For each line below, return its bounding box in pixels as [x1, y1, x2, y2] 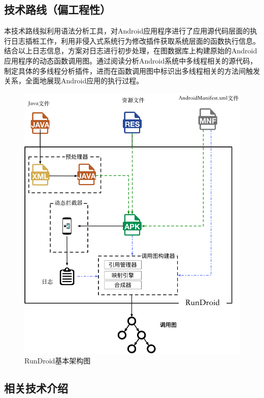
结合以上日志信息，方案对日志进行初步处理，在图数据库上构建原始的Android [4, 45, 257, 56]
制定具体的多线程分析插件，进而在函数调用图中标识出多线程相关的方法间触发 [4, 65, 260, 76]
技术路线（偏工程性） [4, 2, 111, 17]
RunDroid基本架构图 [24, 355, 91, 365]
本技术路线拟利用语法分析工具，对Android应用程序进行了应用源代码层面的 [4, 25, 250, 36]
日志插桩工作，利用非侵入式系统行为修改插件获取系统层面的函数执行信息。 [11, 35, 260, 46]
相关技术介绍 [4, 380, 68, 395]
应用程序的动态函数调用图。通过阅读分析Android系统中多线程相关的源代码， [4, 55, 257, 66]
